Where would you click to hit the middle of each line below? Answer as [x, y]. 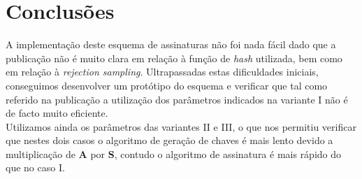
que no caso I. [35, 167]
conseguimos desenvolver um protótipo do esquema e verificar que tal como [167, 85]
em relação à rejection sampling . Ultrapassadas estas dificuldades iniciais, [162, 72]
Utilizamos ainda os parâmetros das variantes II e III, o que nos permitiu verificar [181, 126]
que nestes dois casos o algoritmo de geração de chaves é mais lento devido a [169, 140]
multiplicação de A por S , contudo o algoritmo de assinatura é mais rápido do [174, 153]
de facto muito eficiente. [57, 113]
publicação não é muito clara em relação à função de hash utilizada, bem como [174, 58]
